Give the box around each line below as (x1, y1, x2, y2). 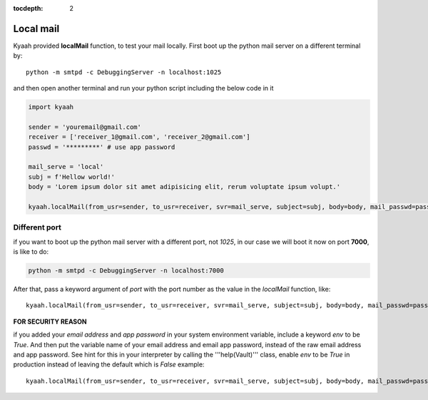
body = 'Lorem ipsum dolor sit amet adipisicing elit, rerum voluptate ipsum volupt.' (28, 183, 341, 191)
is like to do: (13, 247, 49, 256)
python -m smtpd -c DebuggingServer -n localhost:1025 (26, 68, 222, 76)
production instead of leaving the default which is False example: (13, 360, 205, 369)
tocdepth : (13, 4, 44, 12)
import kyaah (28, 103, 74, 111)
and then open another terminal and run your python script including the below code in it (13, 84, 274, 93)
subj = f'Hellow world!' (28, 173, 116, 181)
